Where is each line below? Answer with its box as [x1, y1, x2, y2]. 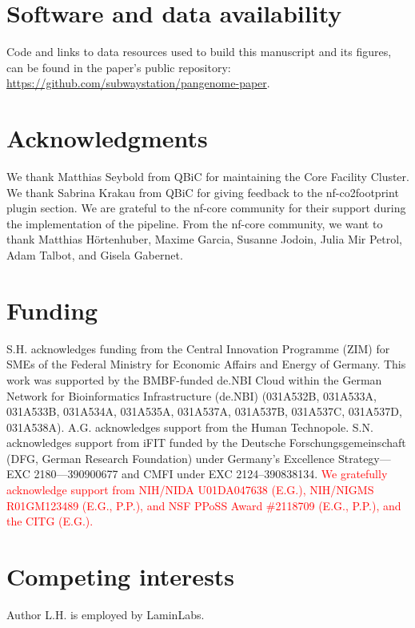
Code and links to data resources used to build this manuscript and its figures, [6, 43, 392, 60]
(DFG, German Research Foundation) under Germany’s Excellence [6, 449, 335, 466]
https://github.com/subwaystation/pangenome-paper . [6, 74, 270, 91]
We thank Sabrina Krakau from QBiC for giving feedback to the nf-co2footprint [6, 183, 399, 200]
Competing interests [6, 560, 235, 593]
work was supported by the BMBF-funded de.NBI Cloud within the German [6, 371, 382, 388]
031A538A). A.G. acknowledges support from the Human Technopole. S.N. [6, 418, 373, 435]
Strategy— [337, 449, 391, 466]
